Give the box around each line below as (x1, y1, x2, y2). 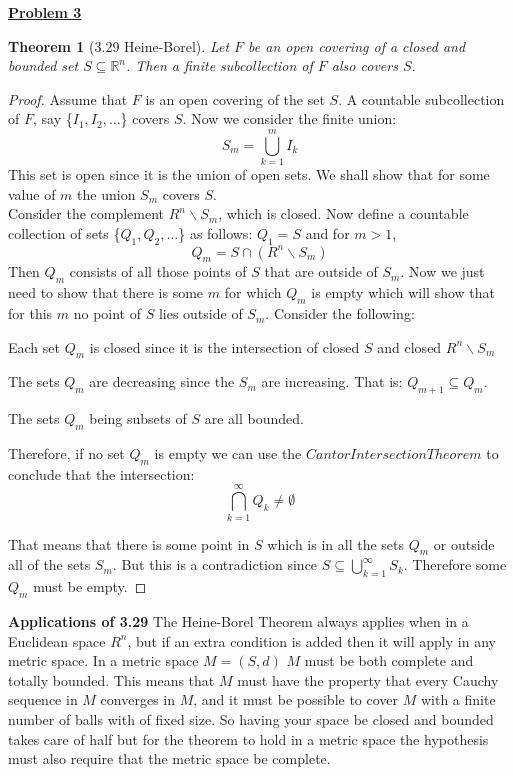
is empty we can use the (154, 443, 302, 464)
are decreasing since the (89, 371, 235, 392)
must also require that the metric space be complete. (8, 748, 331, 769)
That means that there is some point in (8, 533, 250, 554)
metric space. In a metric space (8, 650, 199, 671)
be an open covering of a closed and (248, 35, 466, 56)
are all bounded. (204, 408, 304, 429)
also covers (331, 55, 398, 76)
